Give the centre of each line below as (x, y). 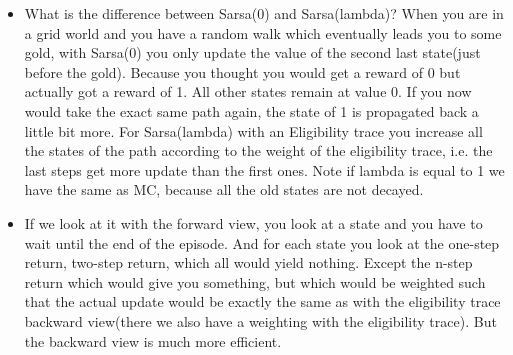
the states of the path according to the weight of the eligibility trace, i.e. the (258, 150)
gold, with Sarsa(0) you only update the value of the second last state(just (252, 52)
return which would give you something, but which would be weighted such (255, 281)
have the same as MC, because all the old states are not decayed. (224, 189)
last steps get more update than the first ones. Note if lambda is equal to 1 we (264, 169)
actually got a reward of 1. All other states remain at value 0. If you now (248, 91)
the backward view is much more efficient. (153, 340)
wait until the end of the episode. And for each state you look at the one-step (262, 242)
